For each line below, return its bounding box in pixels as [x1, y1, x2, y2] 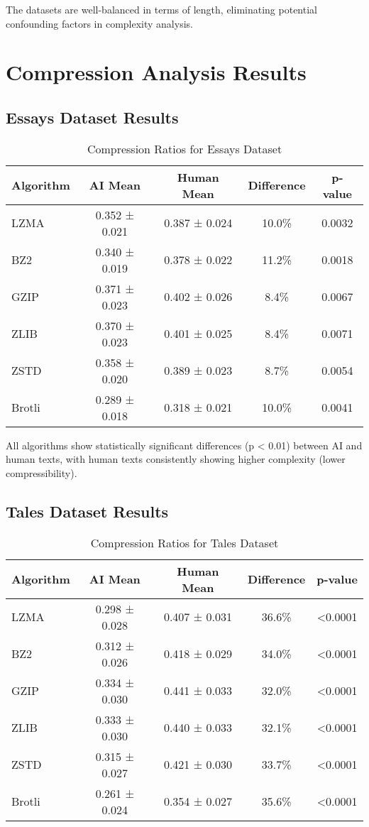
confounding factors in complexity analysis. [6, 16, 193, 31]
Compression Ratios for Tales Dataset [90, 534, 279, 551]
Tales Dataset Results [6, 500, 169, 522]
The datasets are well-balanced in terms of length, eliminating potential [6, 2, 317, 16]
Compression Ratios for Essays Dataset [87, 140, 282, 157]
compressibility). [6, 465, 77, 480]
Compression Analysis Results [6, 57, 307, 87]
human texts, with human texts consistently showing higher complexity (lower [6, 451, 346, 466]
